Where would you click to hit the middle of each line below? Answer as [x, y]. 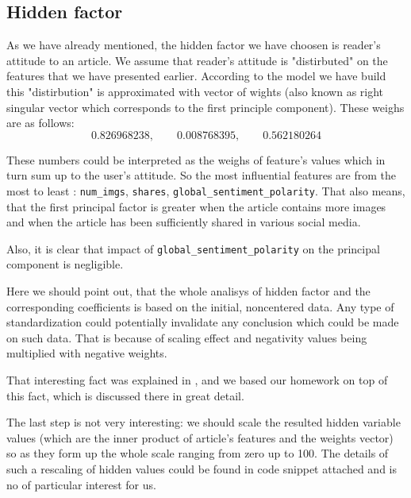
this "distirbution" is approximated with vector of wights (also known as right [195, 91]
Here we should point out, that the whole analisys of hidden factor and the [188, 291]
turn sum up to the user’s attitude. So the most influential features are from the [201, 175]
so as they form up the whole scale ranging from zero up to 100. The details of [198, 453]
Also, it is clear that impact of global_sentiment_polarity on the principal [193, 248]
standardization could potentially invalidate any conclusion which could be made [203, 322]
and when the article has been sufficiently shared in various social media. [184, 222]
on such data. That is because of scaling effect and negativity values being [187, 337]
